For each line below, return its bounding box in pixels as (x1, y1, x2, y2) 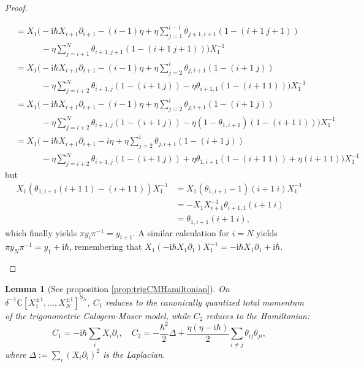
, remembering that (69, 240, 142, 253)
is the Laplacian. (102, 347, 165, 360)
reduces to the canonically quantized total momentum (105, 295, 304, 308)
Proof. (5, 1, 28, 14)
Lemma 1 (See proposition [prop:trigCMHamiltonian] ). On (5, 282, 230, 295)
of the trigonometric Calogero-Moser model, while (5, 309, 191, 322)
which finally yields (5, 226, 77, 239)
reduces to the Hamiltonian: (206, 309, 310, 322)
